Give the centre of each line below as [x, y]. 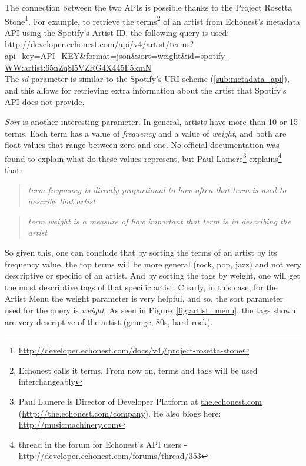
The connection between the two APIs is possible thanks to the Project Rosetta [149, 7]
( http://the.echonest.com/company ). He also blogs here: [120, 413]
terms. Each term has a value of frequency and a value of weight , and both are [146, 133]
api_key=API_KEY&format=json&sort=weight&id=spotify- [117, 56]
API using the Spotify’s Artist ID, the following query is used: [117, 32]
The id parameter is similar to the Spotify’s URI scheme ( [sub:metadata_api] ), [147, 79]
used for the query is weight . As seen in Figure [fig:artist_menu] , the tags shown [150, 310]
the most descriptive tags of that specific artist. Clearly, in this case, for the [141, 287]
